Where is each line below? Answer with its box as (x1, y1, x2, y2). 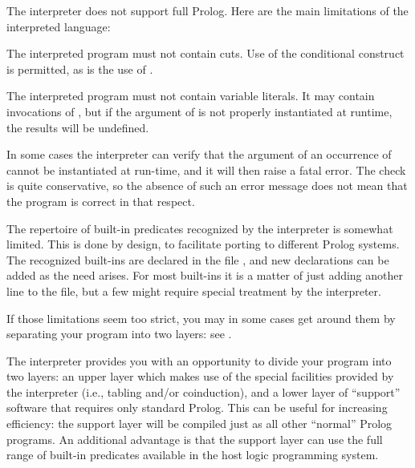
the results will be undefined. (6, 119, 149, 135)
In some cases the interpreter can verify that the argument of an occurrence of (6, 146, 392, 163)
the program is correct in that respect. (6, 192, 195, 209)
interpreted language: (6, 18, 111, 34)
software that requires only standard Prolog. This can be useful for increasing (6, 399, 388, 416)
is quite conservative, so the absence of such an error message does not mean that (6, 177, 408, 194)
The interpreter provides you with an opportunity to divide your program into (6, 352, 392, 369)
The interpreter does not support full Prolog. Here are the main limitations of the (6, 2, 409, 18)
